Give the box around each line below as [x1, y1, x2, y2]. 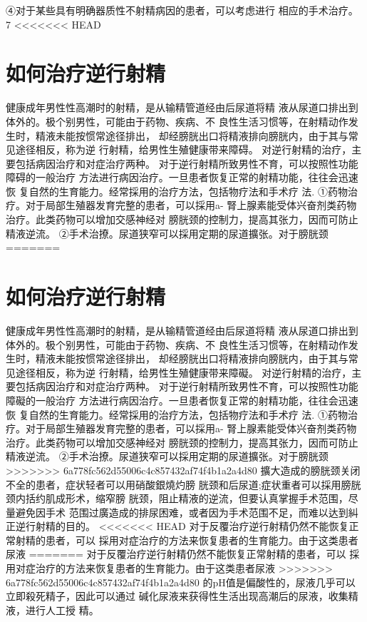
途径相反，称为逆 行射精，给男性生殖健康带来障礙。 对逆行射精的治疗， [15, 364, 352, 379]
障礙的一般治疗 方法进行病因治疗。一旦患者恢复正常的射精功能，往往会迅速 [6, 392, 358, 407]
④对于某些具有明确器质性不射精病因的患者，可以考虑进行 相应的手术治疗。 [6, 3, 358, 17]
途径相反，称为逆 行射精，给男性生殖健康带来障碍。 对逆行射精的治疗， [15, 142, 352, 157]
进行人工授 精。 [25, 602, 99, 617]
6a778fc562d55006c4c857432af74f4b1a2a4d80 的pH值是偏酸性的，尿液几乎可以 [6, 574, 356, 589]
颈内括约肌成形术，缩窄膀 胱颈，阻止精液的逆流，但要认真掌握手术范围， [6, 491, 348, 506]
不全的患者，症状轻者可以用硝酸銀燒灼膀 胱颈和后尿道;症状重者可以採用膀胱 [6, 476, 361, 491]
